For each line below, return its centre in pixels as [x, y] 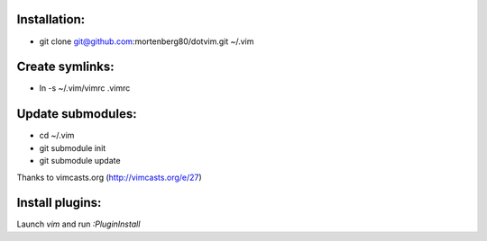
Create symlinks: [65, 67]
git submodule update [80, 161]
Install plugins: [59, 203]
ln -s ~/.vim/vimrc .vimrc [85, 88]
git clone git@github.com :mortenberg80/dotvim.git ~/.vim [147, 41]
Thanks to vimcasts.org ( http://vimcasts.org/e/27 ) [109, 177]
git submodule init [73, 147]
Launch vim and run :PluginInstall [78, 224]
